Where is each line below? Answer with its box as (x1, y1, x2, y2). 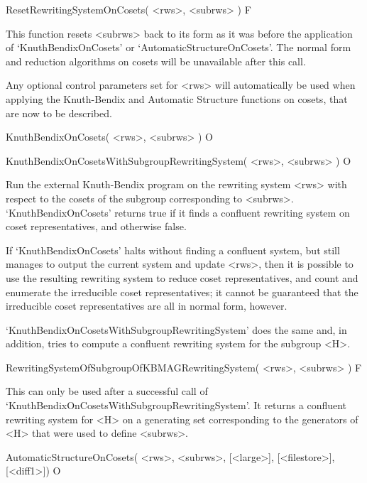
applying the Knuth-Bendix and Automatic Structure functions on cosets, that (6, 91, 348, 106)
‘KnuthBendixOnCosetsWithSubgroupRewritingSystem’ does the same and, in (6, 322, 347, 337)
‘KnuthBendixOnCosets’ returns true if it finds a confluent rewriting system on (6, 205, 350, 219)
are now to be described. (6, 105, 112, 120)
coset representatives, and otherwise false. (6, 219, 187, 234)
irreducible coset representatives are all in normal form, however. (6, 298, 287, 313)
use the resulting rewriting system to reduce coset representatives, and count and (6, 270, 358, 285)
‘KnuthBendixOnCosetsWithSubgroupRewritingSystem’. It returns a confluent (6, 398, 347, 413)
